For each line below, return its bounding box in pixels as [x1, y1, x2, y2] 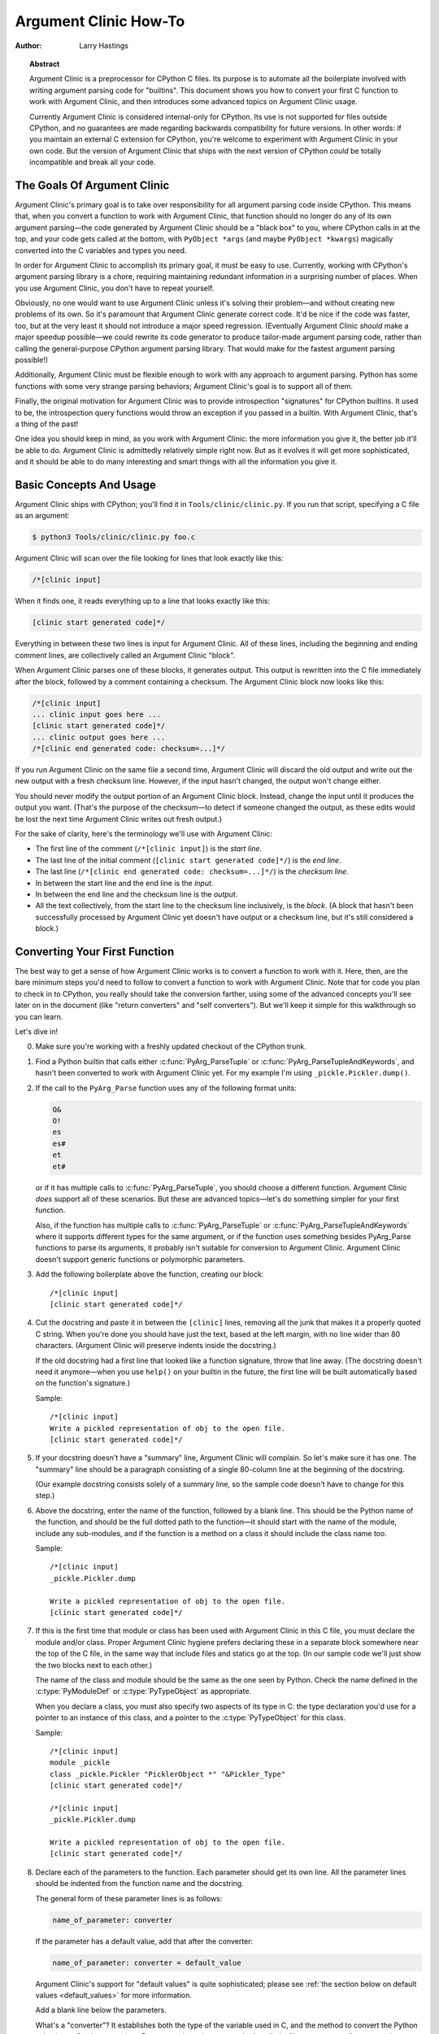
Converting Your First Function [15, 945, 175, 958]
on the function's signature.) [35, 1378, 131, 1388]
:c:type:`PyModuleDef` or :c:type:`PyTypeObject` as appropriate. [35, 1687, 252, 1696]
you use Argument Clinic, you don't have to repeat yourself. [15, 283, 215, 293]
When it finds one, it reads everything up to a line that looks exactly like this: [15, 596, 271, 606]
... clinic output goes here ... [32, 732, 166, 742]
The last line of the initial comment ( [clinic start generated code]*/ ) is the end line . [35, 855, 341, 865]
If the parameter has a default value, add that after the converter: [35, 1936, 254, 1946]
